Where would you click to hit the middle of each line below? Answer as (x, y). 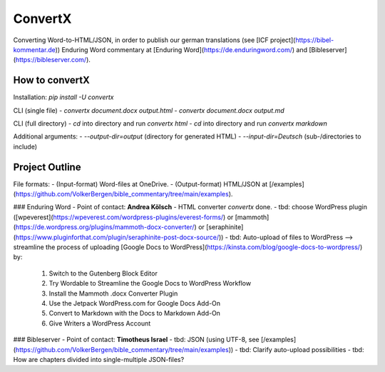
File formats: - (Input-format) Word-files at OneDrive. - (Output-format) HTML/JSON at (140, 184)
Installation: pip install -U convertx (63, 97)
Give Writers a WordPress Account (100, 323)
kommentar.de (35, 49)
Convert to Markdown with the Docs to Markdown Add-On (135, 313)
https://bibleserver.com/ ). (53, 60)
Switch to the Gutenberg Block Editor (103, 273)
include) (25, 146)
